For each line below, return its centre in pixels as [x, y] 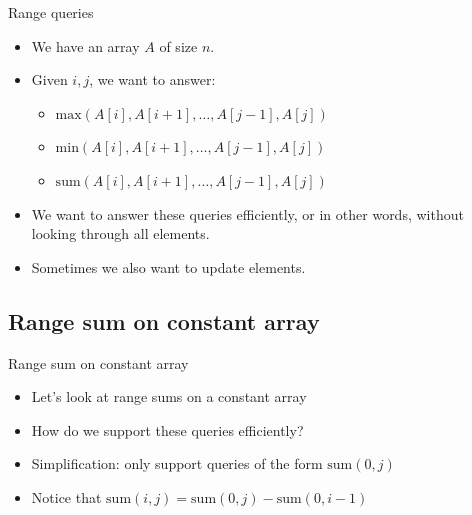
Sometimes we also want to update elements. [168, 266]
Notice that [66, 496]
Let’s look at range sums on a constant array [169, 396]
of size [178, 45]
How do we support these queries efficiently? [167, 429]
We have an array [85, 45]
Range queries [51, 12]
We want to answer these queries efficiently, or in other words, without [247, 213]
